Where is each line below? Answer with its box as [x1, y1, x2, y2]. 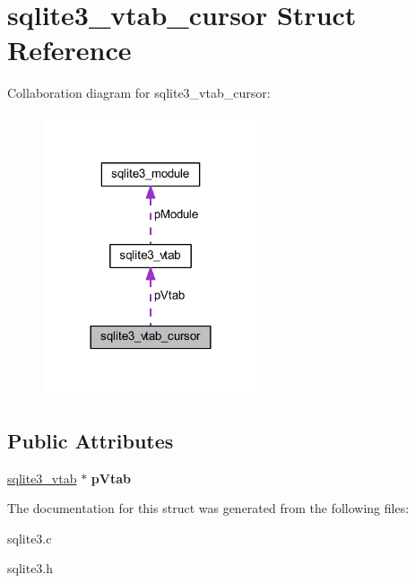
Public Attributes [7, 426, 174, 454]
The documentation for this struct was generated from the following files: [7, 499, 410, 518]
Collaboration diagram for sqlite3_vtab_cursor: [7, 83, 271, 102]
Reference [7, 31, 132, 68]
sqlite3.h [7, 559, 54, 578]
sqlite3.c [7, 528, 52, 547]
